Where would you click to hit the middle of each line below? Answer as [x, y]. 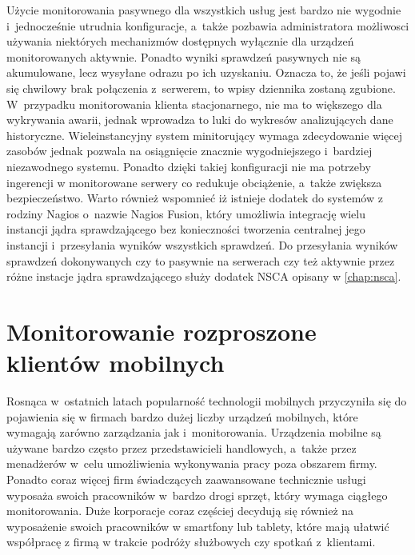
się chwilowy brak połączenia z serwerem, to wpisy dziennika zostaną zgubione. [201, 88]
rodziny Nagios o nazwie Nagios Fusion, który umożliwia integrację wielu [186, 213]
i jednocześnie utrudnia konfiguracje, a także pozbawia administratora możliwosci [208, 25]
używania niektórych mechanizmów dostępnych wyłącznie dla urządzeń [180, 41]
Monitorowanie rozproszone [162, 331]
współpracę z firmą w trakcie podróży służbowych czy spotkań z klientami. [191, 542]
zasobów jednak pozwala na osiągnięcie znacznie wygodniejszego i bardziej [190, 151]
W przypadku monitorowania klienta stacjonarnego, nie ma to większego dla [194, 104]
